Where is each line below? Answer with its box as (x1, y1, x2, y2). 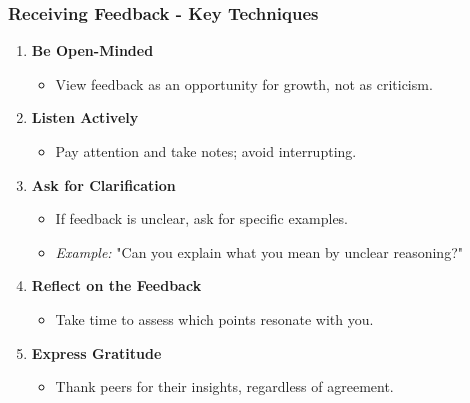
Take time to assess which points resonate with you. (55, 308, 374, 329)
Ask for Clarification (31, 174, 176, 195)
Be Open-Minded (31, 40, 154, 61)
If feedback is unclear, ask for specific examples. (55, 208, 349, 229)
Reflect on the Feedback (31, 275, 202, 296)
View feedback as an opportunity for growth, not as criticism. (55, 73, 433, 94)
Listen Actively (31, 107, 139, 128)
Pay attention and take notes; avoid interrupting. (55, 141, 357, 161)
